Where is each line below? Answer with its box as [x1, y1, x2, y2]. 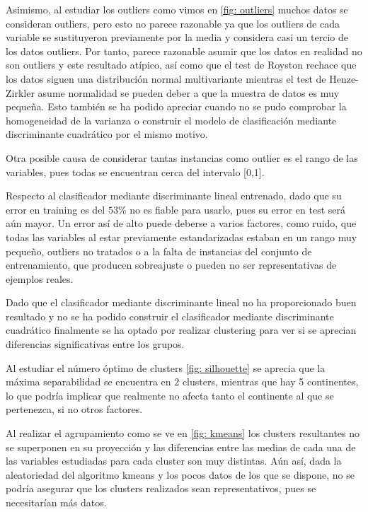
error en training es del [6, 202, 105, 216]
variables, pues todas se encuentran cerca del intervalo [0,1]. [6, 164, 265, 179]
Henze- [329, 71, 359, 86]
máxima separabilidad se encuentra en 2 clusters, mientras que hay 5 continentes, [6, 374, 359, 389]
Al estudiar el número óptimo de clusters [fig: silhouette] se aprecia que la [6, 360, 326, 375]
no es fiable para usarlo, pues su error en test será [130, 202, 346, 216]
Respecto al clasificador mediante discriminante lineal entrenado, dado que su [6, 188, 342, 203]
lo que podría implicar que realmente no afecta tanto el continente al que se [6, 388, 334, 402]
